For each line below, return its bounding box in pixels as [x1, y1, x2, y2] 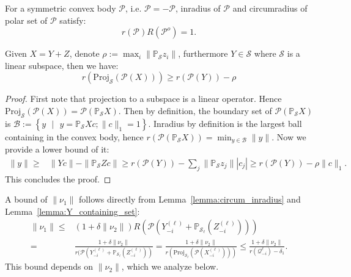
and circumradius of [232, 2, 308, 14]
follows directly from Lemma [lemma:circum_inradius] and [79, 193, 301, 206]
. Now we [272, 130, 306, 143]
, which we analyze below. [121, 260, 219, 273]
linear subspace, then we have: [5, 59, 119, 71]
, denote [69, 47, 100, 60]
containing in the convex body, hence [5, 130, 144, 143]
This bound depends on [5, 260, 94, 273]
